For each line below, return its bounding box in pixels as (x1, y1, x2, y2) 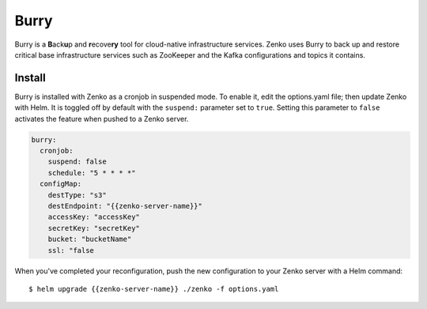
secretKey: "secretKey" (47, 224, 140, 232)
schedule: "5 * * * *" (47, 168, 136, 177)
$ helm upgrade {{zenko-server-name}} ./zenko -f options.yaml (28, 285, 279, 293)
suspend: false (47, 157, 107, 166)
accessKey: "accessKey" (47, 213, 140, 221)
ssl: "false (47, 246, 95, 254)
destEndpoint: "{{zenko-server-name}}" (47, 202, 203, 210)
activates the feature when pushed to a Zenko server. (14, 114, 189, 123)
